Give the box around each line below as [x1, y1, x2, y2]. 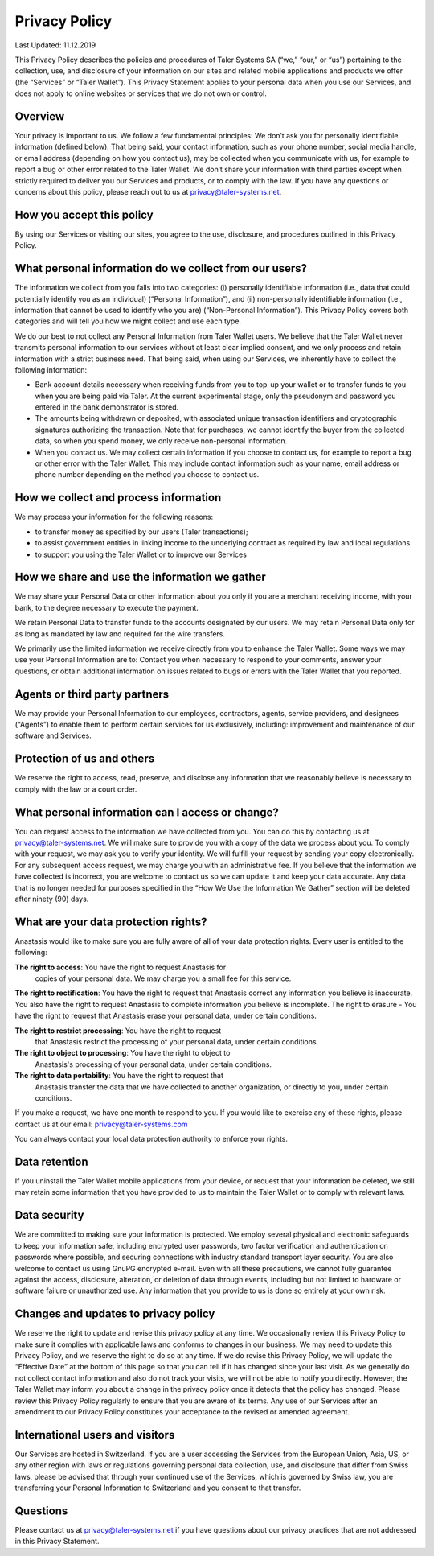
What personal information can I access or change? [14, 805, 279, 819]
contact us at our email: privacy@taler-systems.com [14, 1119, 188, 1129]
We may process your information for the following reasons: [14, 512, 214, 522]
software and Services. [14, 731, 92, 740]
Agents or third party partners [14, 687, 170, 701]
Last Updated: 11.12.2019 [14, 40, 96, 50]
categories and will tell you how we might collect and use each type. [14, 316, 241, 326]
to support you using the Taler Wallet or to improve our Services [35, 550, 247, 559]
